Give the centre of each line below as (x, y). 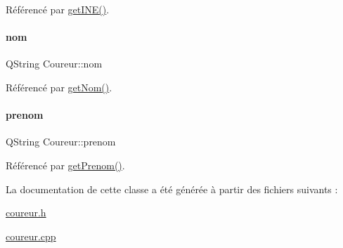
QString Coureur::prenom (61, 142)
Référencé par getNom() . (59, 87)
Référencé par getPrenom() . (65, 165)
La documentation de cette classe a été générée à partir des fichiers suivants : (172, 189)
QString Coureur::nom (54, 64)
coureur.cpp (31, 236)
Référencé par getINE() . (58, 9)
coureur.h (26, 213)
